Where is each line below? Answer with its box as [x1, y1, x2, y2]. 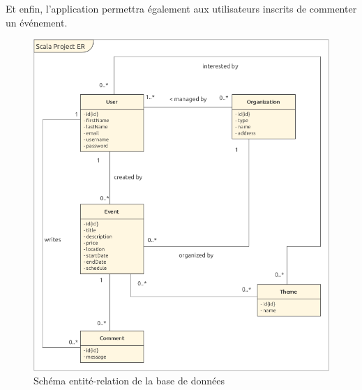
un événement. [6, 15, 68, 29]
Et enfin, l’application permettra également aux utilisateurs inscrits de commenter [6, 1, 357, 15]
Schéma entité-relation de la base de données [33, 373, 225, 388]
